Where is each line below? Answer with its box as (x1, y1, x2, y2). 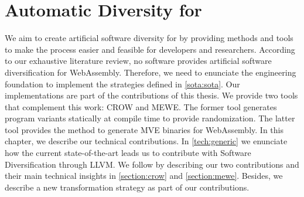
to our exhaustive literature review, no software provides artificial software (5, 55, 272, 67)
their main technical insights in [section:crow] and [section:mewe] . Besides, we (5, 169, 283, 182)
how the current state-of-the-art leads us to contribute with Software (5, 147, 251, 159)
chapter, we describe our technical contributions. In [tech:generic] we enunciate (5, 135, 288, 147)
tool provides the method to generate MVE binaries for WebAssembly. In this (5, 123, 283, 135)
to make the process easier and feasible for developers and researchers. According (5, 43, 295, 55)
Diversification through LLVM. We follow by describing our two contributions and (5, 158, 299, 170)
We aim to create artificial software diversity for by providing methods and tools (5, 32, 293, 44)
